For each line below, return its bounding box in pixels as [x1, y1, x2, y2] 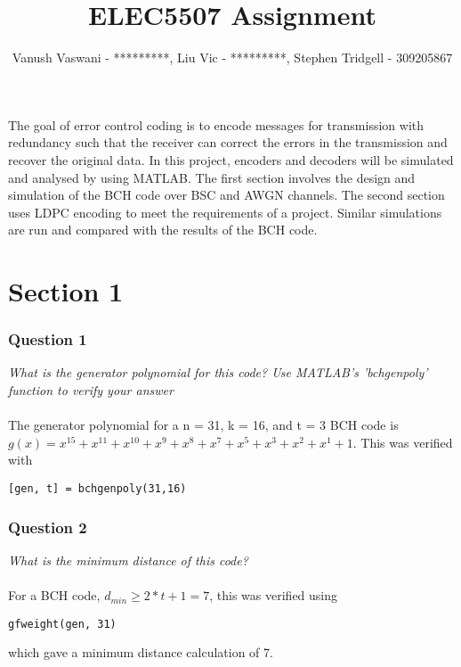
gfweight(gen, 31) [8, 617, 117, 630]
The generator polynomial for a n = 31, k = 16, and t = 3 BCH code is [8, 416, 399, 434]
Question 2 [8, 515, 87, 538]
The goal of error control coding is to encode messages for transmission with [8, 115, 425, 134]
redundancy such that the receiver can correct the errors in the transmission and [8, 133, 448, 152]
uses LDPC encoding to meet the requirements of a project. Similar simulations [8, 202, 442, 221]
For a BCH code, [8, 586, 101, 605]
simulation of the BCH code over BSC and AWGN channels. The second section [8, 185, 445, 204]
